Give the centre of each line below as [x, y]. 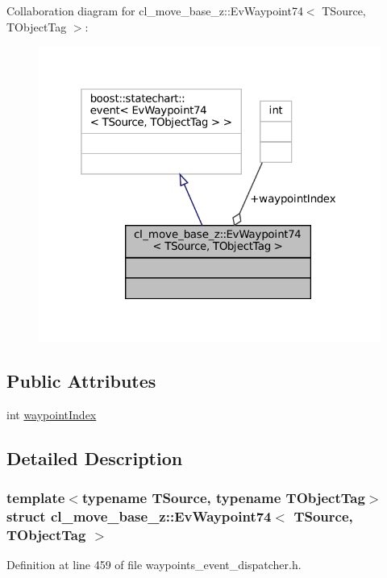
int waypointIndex [52, 414]
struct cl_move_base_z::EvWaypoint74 [139, 516]
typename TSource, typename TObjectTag [223, 497]
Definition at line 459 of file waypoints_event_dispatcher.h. [154, 565]
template [36, 497]
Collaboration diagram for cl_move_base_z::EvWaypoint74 [155, 10]
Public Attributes [81, 380]
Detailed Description [95, 457]
